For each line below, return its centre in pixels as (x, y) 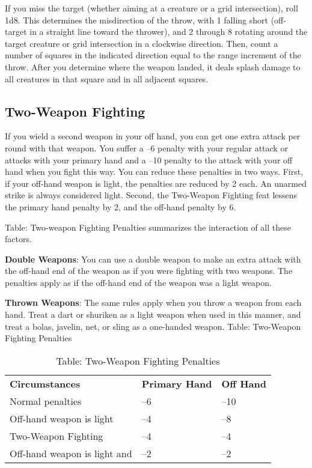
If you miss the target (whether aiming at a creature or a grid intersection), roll (151, 8)
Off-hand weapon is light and (71, 453)
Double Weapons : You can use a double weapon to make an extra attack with (153, 259)
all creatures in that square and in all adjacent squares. (107, 78)
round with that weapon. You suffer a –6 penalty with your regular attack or (146, 147)
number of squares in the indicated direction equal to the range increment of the (153, 55)
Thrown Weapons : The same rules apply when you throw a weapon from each (153, 302)
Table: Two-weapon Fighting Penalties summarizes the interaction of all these (148, 227)
